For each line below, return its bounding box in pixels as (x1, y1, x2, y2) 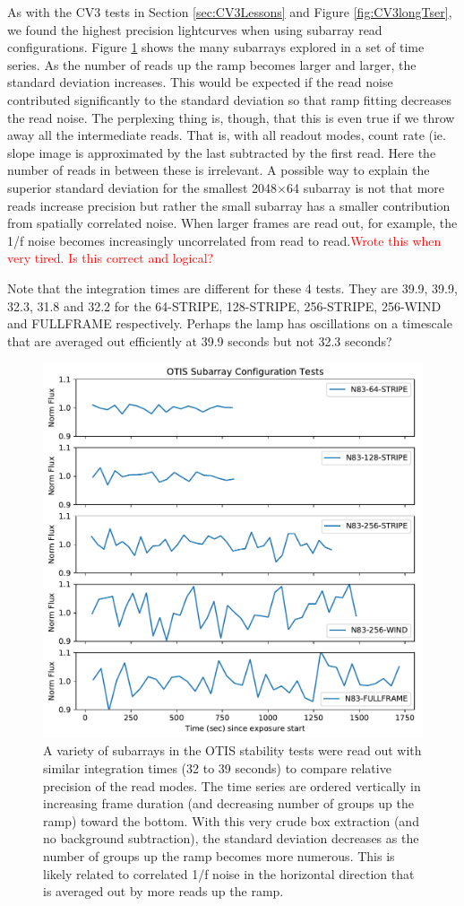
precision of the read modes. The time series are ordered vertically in (43, 776, 421, 795)
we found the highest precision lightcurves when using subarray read (7, 20, 382, 39)
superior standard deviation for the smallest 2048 (7, 178, 278, 196)
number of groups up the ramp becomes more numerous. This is (43, 847, 395, 866)
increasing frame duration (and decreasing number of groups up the (43, 794, 414, 813)
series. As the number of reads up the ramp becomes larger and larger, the (7, 55, 417, 74)
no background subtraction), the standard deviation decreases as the (43, 829, 419, 848)
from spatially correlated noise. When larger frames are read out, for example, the (7, 213, 458, 232)
